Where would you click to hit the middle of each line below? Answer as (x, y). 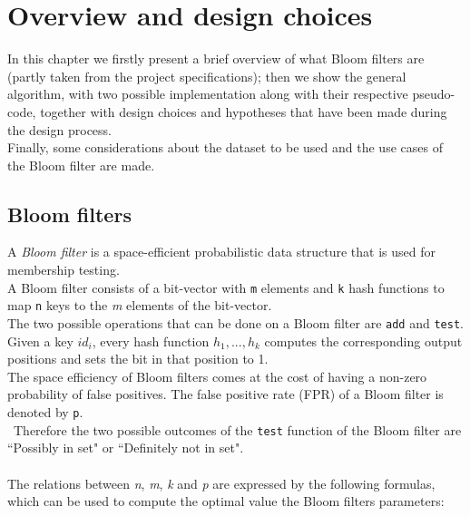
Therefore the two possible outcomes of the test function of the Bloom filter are (237, 429)
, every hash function (151, 341)
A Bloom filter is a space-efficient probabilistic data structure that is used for (221, 252)
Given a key (40, 341)
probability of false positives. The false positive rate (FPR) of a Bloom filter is (225, 394)
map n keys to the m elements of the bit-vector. (140, 305)
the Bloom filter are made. (81, 165)
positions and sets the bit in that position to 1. (138, 359)
